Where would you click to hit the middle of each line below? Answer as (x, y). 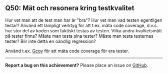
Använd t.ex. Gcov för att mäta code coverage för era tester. (67, 51)
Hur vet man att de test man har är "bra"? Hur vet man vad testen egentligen (84, 20)
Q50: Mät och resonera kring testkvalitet (70, 8)
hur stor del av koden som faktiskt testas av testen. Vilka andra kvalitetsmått (84, 31)
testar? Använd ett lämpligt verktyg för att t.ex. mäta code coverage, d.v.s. (82, 25)
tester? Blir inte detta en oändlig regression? (50, 41)
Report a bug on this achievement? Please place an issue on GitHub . (77, 65)
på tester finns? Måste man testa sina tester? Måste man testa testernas (79, 36)
